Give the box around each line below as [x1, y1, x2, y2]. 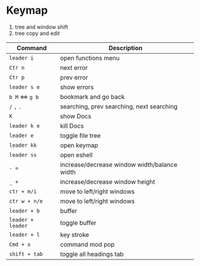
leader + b [9, 207, 40, 214]
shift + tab [9, 250, 43, 257]
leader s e [9, 83, 40, 90]
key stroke [60, 230, 89, 239]
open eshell [60, 150, 93, 159]
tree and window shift [14, 23, 68, 30]
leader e [9, 132, 34, 139]
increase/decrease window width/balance [60, 160, 177, 169]
